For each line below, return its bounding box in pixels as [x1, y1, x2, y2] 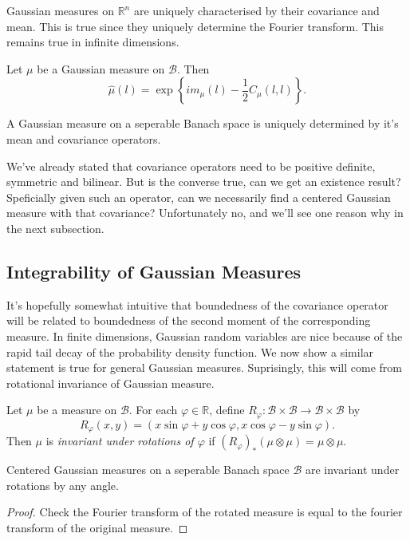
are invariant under [305, 461, 400, 478]
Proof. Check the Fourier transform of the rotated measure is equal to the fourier [6, 503, 403, 520]
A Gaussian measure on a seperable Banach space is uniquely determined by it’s [6, 115, 399, 132]
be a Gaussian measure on [37, 60, 165, 77]
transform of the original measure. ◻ [6, 519, 188, 535]
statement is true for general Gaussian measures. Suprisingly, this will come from [6, 359, 402, 376]
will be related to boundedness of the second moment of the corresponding [6, 312, 371, 329]
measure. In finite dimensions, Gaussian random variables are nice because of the [6, 327, 403, 344]
